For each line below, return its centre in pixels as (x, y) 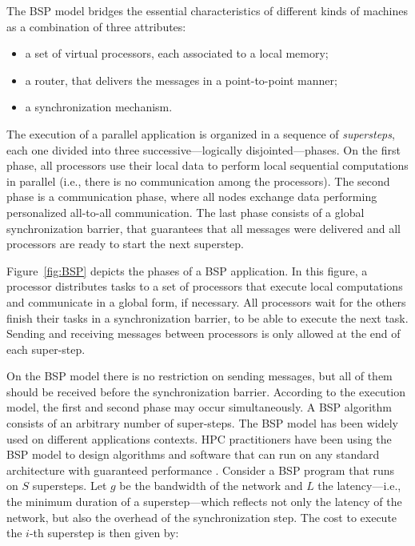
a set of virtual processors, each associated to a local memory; (177, 53)
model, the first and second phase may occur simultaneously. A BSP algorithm (199, 407)
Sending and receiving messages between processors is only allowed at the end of (204, 333)
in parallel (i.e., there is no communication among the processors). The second (198, 181)
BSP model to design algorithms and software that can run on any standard (193, 454)
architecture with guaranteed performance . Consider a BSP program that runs (201, 470)
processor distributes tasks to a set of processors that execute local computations (205, 286)
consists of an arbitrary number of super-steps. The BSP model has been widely (202, 423)
